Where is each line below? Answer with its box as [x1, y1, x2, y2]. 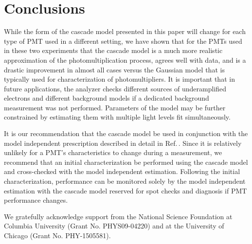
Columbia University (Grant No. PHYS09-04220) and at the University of [4, 221, 224, 231]
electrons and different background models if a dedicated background [4, 93, 209, 103]
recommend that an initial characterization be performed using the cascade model [4, 157, 248, 167]
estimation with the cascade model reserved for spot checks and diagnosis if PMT [4, 185, 247, 195]
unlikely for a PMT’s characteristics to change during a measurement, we [4, 147, 222, 157]
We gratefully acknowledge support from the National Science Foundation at [4, 211, 233, 221]
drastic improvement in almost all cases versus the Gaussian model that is [4, 64, 225, 74]
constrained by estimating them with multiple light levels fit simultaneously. [4, 112, 231, 122]
